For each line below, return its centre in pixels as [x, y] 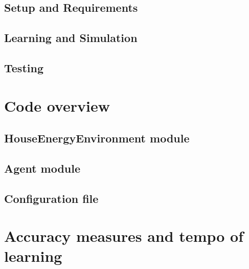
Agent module [42, 168]
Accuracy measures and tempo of [124, 236]
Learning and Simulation [71, 38]
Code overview [57, 105]
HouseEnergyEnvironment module [97, 138]
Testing [24, 67]
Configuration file [51, 198]
